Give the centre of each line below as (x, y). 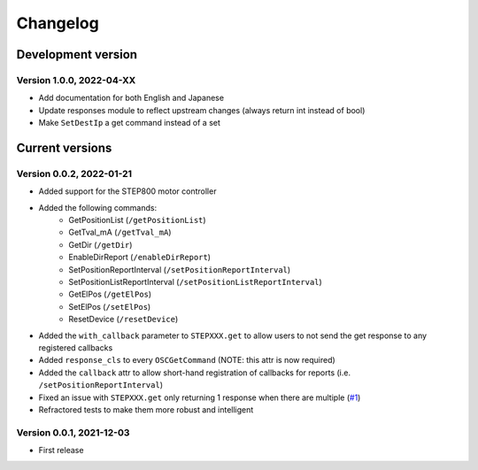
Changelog (58, 23)
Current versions (64, 147)
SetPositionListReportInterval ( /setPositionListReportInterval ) (195, 281)
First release (61, 451)
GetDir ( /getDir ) (100, 244)
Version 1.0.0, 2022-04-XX (76, 80)
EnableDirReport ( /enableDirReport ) (140, 258)
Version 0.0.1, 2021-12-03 (73, 432)
